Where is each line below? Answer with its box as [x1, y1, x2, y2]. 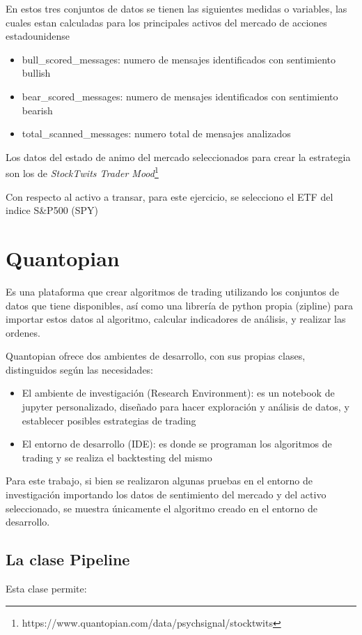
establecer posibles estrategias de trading [22, 413, 196, 427]
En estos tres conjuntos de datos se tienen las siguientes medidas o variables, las [6, 1, 347, 15]
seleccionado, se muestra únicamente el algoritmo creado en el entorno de [6, 500, 317, 515]
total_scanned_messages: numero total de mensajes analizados [22, 126, 291, 141]
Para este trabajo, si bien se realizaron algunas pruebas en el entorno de [6, 473, 313, 488]
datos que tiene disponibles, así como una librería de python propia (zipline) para [6, 298, 354, 312]
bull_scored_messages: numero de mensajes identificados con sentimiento [22, 52, 336, 66]
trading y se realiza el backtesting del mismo [22, 450, 212, 464]
